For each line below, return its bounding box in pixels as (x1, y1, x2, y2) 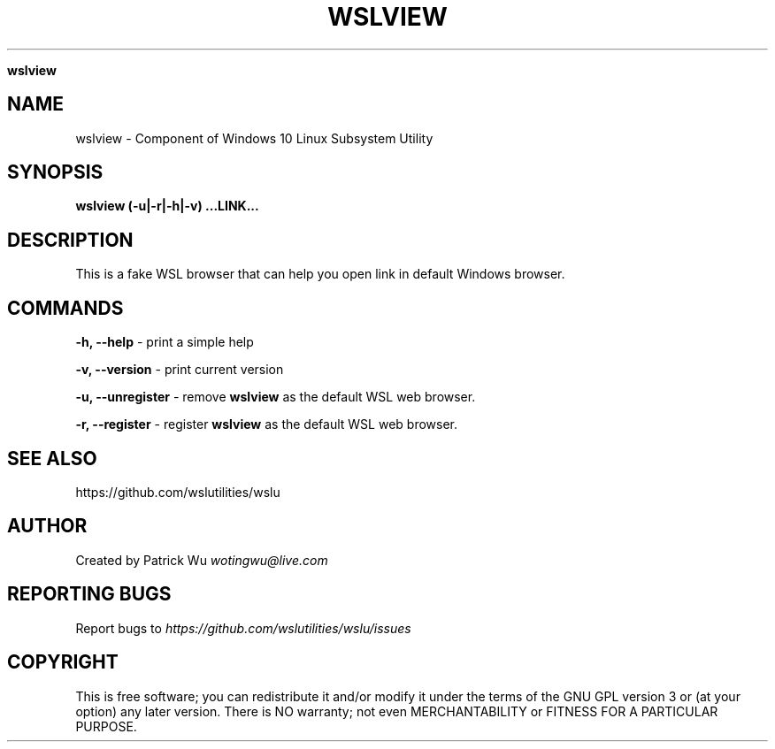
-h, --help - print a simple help (75, 334, 254, 350)
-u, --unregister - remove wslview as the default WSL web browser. (75, 389, 476, 405)
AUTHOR (7, 515, 88, 538)
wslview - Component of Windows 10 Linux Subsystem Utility (75, 130, 434, 146)
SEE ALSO (7, 447, 97, 470)
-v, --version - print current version (75, 362, 284, 378)
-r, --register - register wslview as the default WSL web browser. (75, 417, 457, 432)
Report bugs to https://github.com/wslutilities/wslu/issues (75, 620, 411, 636)
